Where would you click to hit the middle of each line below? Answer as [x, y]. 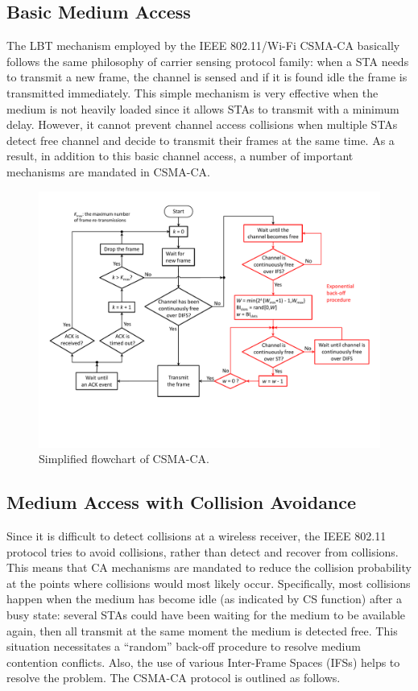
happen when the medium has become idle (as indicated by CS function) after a [204, 599]
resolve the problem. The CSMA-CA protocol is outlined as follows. [174, 678]
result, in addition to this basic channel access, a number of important [180, 156]
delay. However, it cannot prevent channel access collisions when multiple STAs [202, 124]
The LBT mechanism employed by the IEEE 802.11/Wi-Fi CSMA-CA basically [203, 46]
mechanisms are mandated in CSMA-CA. [108, 171]
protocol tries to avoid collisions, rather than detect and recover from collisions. [203, 551]
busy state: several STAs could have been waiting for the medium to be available [206, 614]
